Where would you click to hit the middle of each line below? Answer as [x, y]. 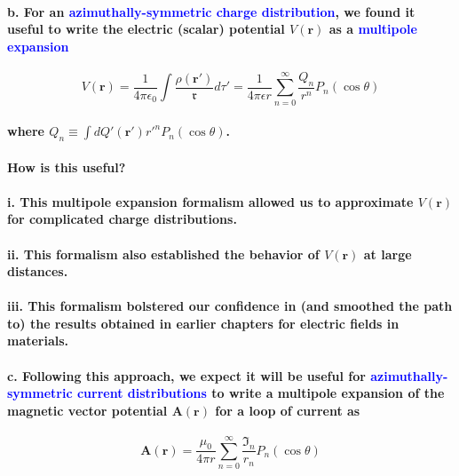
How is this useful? [67, 167]
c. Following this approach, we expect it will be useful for [186, 375]
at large [388, 254]
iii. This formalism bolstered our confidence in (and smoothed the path [230, 306]
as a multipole [373, 29]
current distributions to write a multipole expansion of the [261, 393]
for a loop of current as [288, 410]
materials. [38, 341]
